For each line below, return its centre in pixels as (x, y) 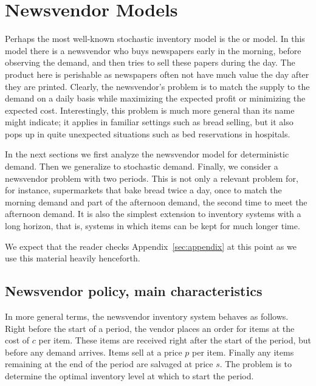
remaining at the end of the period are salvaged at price (109, 364)
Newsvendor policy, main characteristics (134, 291)
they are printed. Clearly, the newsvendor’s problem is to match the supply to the (157, 86)
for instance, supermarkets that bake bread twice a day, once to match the (143, 190)
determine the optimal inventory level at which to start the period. (129, 375)
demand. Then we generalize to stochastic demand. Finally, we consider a (142, 166)
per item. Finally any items (243, 352)
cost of (17, 340)
